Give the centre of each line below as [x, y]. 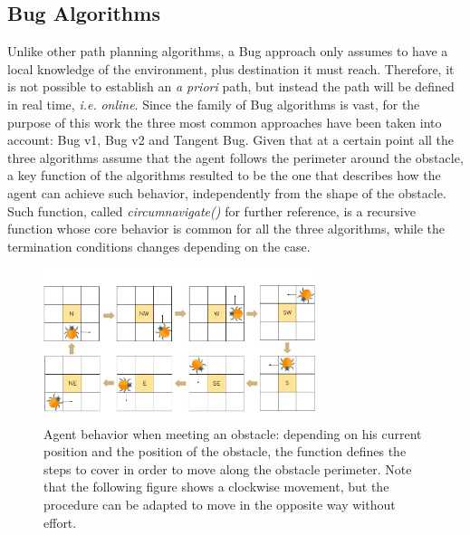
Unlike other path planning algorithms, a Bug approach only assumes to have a [228, 51]
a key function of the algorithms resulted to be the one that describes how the [224, 175]
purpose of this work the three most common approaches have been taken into [225, 122]
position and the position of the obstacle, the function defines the [225, 451]
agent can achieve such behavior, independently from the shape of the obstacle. [227, 192]
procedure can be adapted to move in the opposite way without [220, 504]
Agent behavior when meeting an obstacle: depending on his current [233, 433]
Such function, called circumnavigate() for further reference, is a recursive [211, 210]
